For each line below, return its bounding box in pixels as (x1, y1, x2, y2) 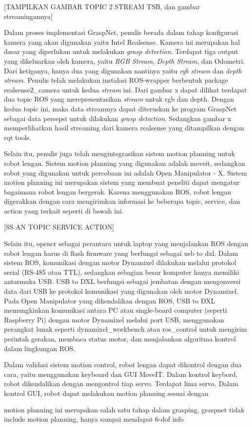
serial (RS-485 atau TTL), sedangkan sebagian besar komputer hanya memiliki (4, 267, 239, 277)
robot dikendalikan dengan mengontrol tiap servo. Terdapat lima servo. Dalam (4, 378, 238, 389)
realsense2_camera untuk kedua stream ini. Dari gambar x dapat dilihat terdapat (4, 84, 247, 94)
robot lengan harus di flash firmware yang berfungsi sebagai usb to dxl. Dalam (4, 248, 238, 258)
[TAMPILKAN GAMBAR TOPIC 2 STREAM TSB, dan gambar (4, 1, 200, 11)
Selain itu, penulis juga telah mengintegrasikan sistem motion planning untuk (4, 148, 235, 159)
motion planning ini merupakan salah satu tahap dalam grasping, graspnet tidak (4, 404, 245, 414)
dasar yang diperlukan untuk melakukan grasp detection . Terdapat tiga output (4, 46, 238, 56)
